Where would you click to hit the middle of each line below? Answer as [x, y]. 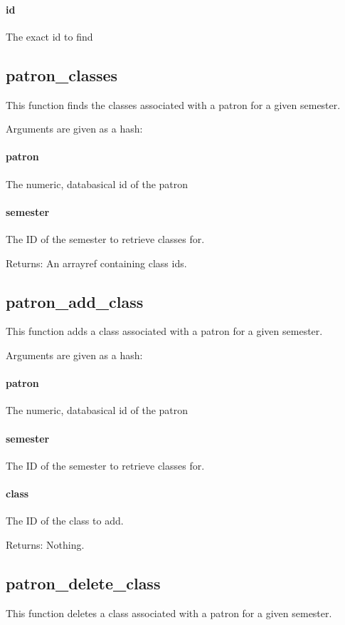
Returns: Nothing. [45, 544]
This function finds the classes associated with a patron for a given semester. [173, 104]
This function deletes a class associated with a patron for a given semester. [169, 613]
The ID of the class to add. [65, 521]
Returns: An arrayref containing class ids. [96, 263]
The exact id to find [49, 36]
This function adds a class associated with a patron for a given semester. [164, 331]
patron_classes [62, 74]
